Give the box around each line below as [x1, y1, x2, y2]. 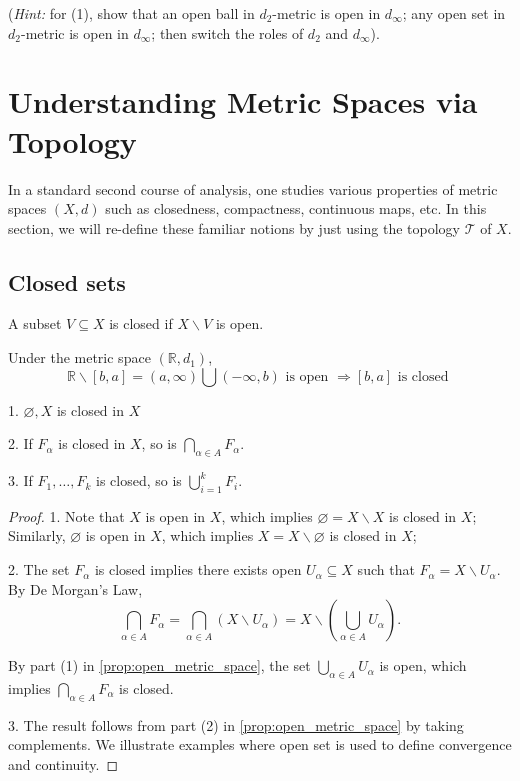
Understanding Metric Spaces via [8, 81, 478, 122]
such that [357, 559, 415, 580]
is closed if [109, 313, 173, 334]
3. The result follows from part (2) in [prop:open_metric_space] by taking [8, 714, 464, 735]
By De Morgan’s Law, [8, 578, 143, 599]
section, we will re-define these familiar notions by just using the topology [8, 217, 460, 238]
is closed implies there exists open [94, 559, 302, 580]
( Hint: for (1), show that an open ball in [8, 3, 255, 23]
